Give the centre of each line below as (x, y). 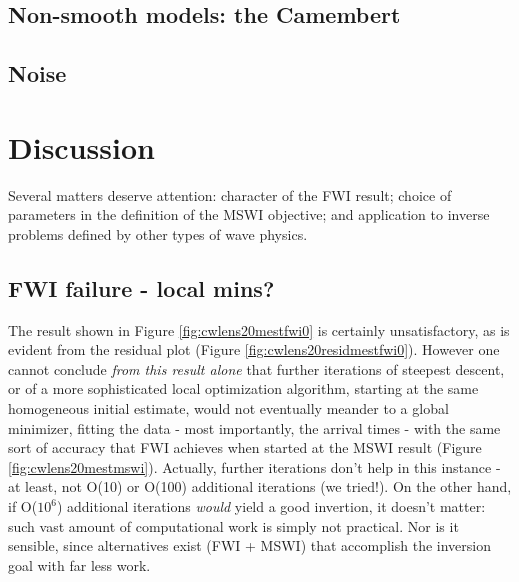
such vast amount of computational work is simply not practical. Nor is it (233, 525)
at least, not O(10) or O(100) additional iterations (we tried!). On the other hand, (260, 486)
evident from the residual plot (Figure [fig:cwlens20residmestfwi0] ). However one (254, 349)
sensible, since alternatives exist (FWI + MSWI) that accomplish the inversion (250, 545)
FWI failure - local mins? (141, 287)
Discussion (81, 146)
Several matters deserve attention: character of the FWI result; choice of (230, 194)
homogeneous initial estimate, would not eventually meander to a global (228, 408)
